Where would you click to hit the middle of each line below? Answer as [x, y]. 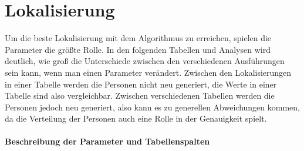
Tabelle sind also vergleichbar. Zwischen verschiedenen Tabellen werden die [140, 95]
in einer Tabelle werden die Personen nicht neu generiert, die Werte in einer [141, 84]
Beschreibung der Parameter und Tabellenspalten [107, 141]
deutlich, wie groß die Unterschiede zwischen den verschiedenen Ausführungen [145, 61]
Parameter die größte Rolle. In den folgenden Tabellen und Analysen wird [138, 49]
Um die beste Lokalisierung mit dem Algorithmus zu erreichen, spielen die [138, 38]
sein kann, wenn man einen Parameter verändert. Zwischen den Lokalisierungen [148, 72]
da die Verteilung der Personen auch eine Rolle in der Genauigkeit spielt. [136, 118]
